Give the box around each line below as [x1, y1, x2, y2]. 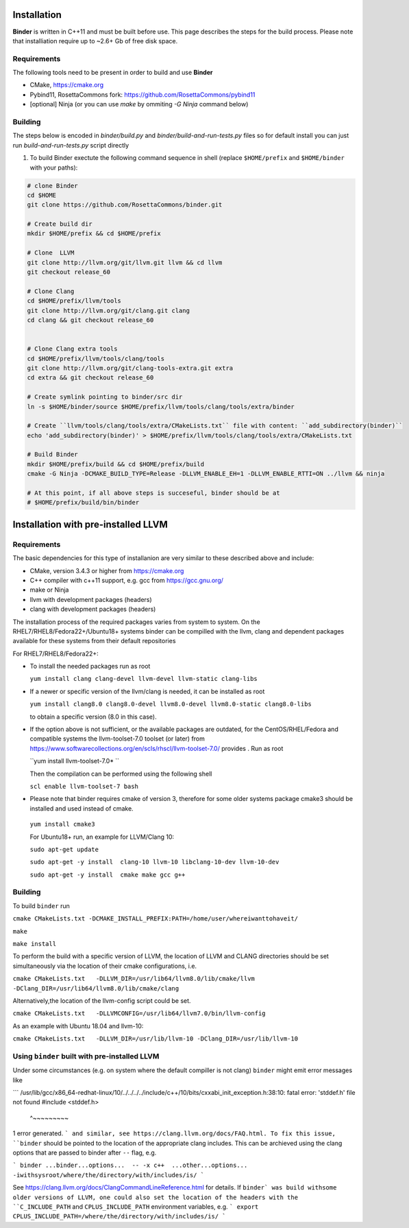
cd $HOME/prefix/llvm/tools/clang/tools [27, 354, 164, 362]
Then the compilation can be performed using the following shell [29, 769, 212, 778]
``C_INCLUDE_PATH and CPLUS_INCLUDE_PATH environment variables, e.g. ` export [12, 1202, 259, 1211]
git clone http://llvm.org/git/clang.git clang [27, 306, 190, 314]
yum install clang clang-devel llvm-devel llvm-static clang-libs [29, 675, 258, 683]
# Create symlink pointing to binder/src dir [27, 393, 183, 401]
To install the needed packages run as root [29, 662, 151, 671]
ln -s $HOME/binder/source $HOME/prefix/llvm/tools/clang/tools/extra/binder [27, 402, 295, 410]
